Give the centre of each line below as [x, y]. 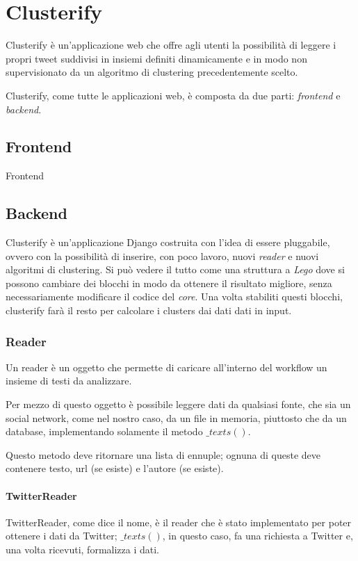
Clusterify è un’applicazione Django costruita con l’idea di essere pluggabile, [168, 242]
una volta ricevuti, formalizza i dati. [82, 550]
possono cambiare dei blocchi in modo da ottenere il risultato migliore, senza [169, 283]
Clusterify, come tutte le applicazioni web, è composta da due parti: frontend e [173, 95]
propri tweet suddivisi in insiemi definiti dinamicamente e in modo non [156, 58]
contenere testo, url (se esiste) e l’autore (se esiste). [115, 468]
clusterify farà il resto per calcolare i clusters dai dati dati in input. [149, 310]
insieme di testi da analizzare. [69, 381]
